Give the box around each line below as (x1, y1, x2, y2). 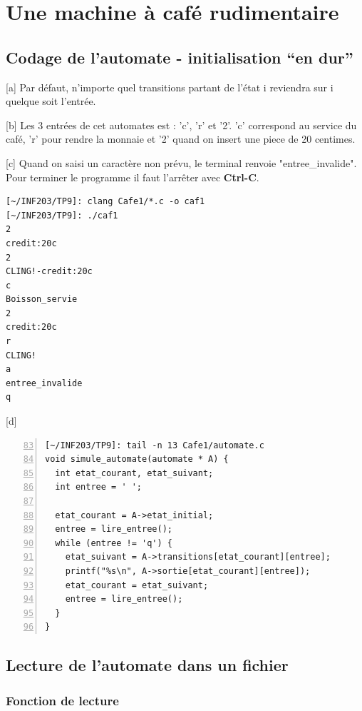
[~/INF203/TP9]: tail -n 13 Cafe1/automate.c (45, 440, 264, 450)
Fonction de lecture (6, 691, 119, 709)
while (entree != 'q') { (55, 538, 172, 548)
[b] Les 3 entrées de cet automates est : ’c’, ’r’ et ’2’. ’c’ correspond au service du (6, 117, 357, 132)
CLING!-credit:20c (6, 266, 93, 277)
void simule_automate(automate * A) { (45, 454, 229, 465)
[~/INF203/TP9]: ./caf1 (6, 210, 118, 221)
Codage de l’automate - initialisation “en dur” (6, 46, 353, 68)
